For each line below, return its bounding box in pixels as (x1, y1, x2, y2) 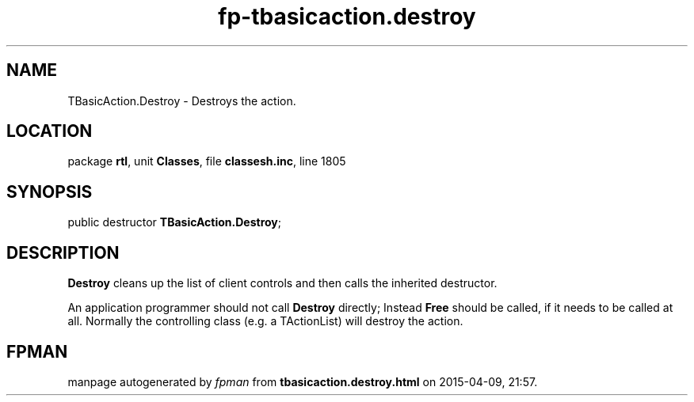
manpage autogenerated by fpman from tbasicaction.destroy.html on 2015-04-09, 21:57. (67, 374, 538, 389)
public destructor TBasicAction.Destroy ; (67, 215, 282, 229)
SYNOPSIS (6, 181, 93, 202)
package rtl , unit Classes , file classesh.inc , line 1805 (67, 154, 346, 169)
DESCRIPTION (6, 242, 120, 263)
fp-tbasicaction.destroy (218, 3, 476, 30)
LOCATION (6, 121, 93, 142)
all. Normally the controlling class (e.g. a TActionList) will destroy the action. (67, 314, 463, 328)
